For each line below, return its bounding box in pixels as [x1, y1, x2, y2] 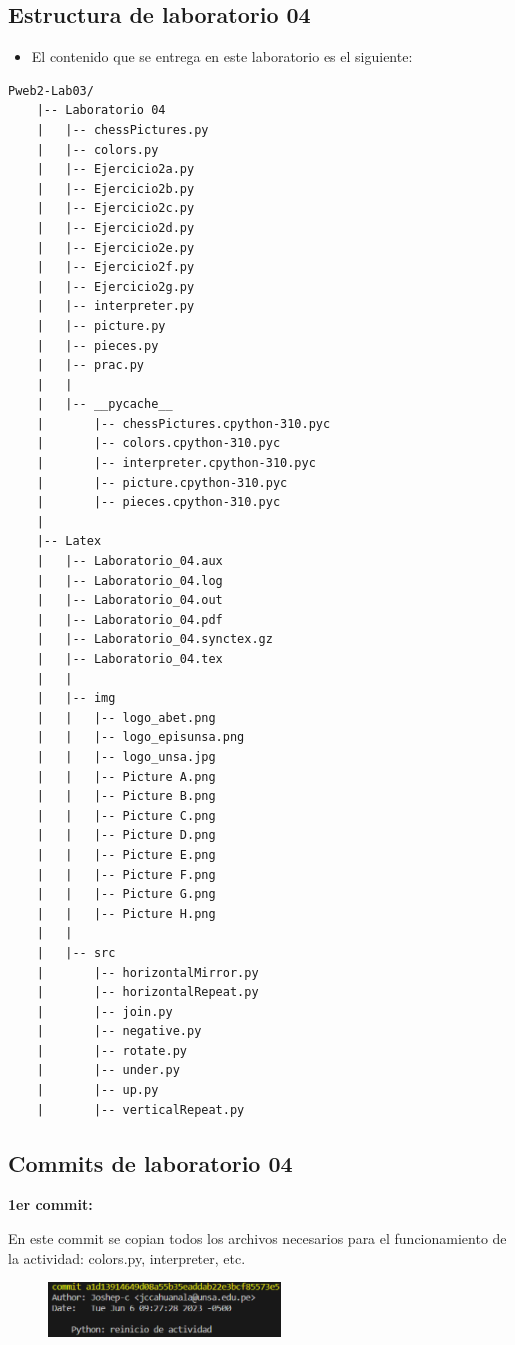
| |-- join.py [36, 1004, 173, 1019]
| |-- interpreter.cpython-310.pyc [36, 456, 316, 471]
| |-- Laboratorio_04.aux [36, 554, 223, 569]
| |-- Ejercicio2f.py [36, 260, 195, 275]
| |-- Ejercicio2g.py [36, 279, 195, 294]
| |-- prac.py [36, 358, 145, 373]
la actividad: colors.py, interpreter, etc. [8, 1247, 246, 1268]
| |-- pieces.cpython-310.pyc [36, 495, 281, 510]
